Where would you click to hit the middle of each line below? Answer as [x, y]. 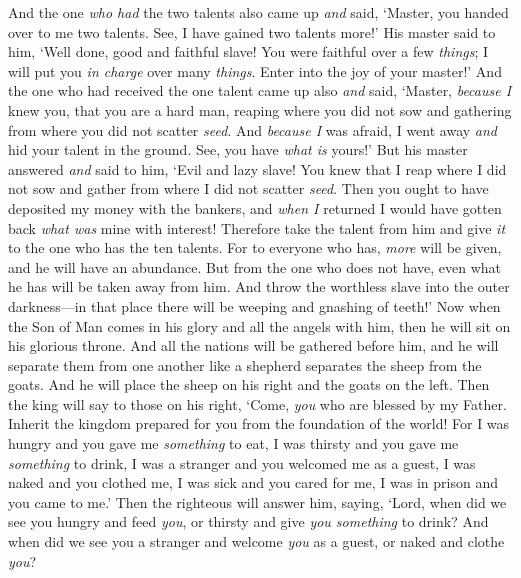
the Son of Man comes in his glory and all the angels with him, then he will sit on [259, 325]
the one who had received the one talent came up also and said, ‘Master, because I [260, 90]
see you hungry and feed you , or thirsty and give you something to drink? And [248, 521]
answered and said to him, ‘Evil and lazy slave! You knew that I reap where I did [257, 168]
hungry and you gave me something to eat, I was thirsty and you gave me [233, 443]
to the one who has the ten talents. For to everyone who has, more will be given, [255, 247]
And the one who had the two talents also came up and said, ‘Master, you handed [258, 12]
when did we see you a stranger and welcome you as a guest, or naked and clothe [256, 541]
